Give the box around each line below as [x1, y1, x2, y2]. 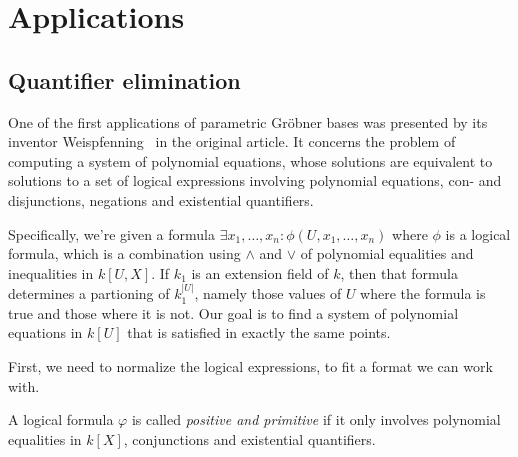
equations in [8, 322, 83, 343]
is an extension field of [191, 262, 329, 283]
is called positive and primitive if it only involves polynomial [131, 409, 501, 430]
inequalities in [8, 262, 94, 283]
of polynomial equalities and [300, 243, 474, 264]
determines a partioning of [8, 283, 170, 304]
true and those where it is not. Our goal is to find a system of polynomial [8, 302, 459, 323]
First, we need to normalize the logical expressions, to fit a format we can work [8, 355, 493, 376]
